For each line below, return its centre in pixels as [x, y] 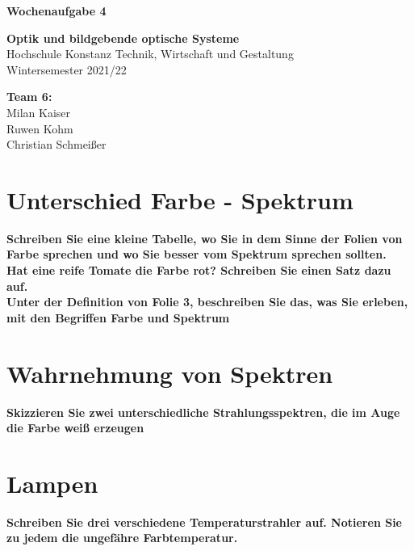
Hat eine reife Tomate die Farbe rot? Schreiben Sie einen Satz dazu [199, 270]
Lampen [52, 483]
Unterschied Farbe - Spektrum [180, 199]
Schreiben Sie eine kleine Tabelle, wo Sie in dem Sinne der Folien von [205, 238]
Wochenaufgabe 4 [56, 11]
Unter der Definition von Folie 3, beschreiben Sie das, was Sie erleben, [207, 302]
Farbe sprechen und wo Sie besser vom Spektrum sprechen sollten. [197, 254]
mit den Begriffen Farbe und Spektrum [118, 317]
